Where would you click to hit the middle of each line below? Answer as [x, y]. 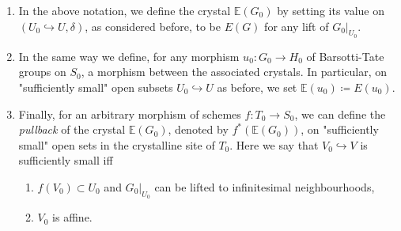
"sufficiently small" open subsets [96, 87]
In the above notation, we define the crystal [125, 10]
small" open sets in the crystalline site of [117, 144]
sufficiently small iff [66, 160]
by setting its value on [331, 10]
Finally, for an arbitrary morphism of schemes [130, 114]
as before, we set [257, 87]
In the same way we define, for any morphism [129, 56]
